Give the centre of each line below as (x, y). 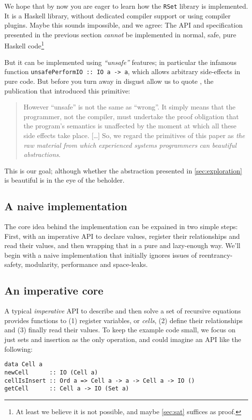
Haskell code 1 (24, 45)
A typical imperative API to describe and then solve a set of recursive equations (123, 311)
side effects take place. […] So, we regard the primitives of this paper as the (134, 135)
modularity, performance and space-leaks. (86, 264)
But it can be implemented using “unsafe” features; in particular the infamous (120, 62)
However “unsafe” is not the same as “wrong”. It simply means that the (129, 107)
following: (19, 349)
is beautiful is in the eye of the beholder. (65, 180)
